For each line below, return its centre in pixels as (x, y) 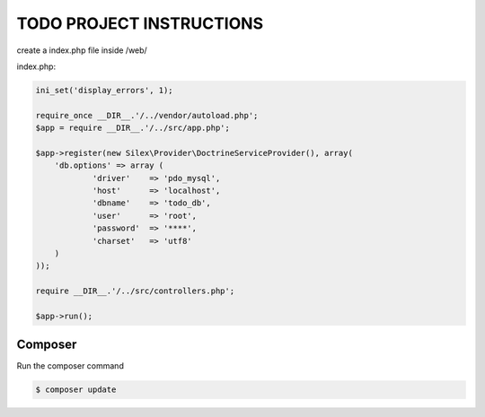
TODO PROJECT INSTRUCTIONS (140, 23)
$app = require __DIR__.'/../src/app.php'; (133, 128)
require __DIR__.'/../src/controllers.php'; (135, 291)
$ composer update (76, 390)
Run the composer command (71, 366)
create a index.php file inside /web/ (82, 50)
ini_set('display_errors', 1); (105, 90)
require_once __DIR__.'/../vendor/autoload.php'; (147, 115)
